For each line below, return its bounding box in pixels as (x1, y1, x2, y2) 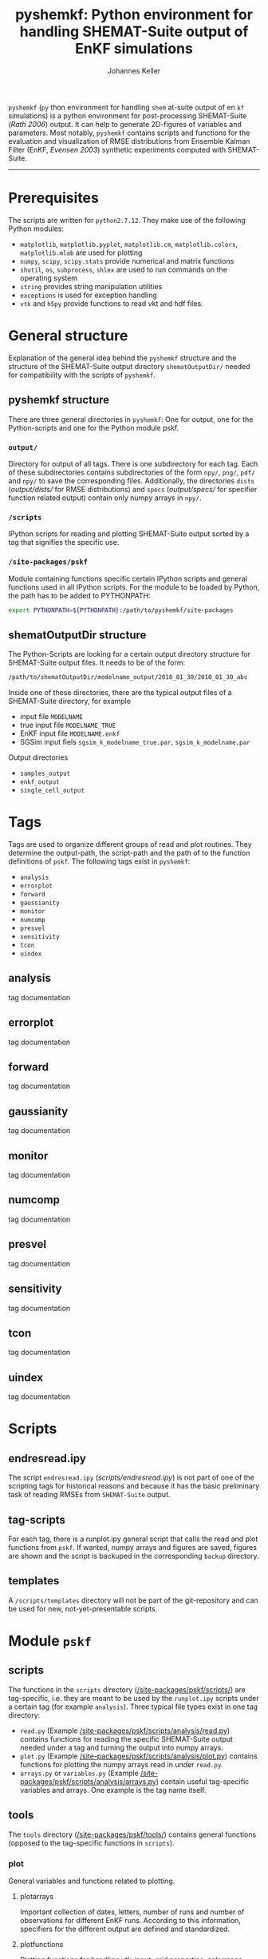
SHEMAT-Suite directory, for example (8, 697, 132, 706)
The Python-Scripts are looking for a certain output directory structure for (8, 650, 251, 659)
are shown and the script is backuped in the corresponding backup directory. (8, 1551, 259, 1560)
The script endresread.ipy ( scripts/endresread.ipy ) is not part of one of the (8, 1472, 255, 1483)
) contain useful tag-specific (156, 1776, 250, 1786)
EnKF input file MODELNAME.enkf (19, 729, 120, 738)
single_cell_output (19, 787, 85, 795)
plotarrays (19, 1891, 54, 1901)
